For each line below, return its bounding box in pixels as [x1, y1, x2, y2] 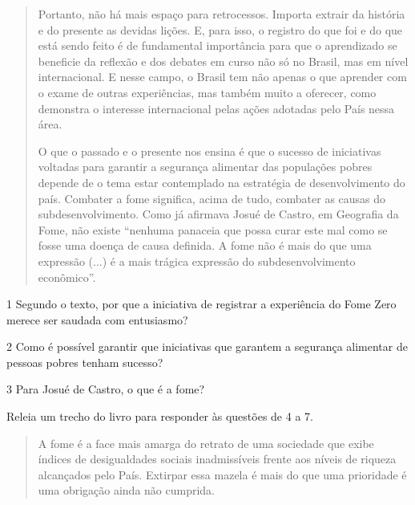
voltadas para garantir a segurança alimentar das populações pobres [38, 158, 373, 175]
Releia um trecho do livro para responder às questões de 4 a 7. [6, 408, 313, 425]
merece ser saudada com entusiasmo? [6, 311, 188, 328]
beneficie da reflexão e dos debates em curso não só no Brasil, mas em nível [38, 52, 409, 69]
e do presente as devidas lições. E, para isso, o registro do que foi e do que [38, 21, 403, 38]
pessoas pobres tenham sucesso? [6, 353, 163, 370]
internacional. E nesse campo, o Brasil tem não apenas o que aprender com [38, 68, 407, 85]
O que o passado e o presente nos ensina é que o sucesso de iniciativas [38, 142, 381, 159]
